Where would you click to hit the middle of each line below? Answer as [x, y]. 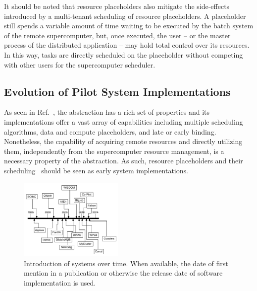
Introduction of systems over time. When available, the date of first [126, 263]
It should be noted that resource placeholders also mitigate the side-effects [117, 6]
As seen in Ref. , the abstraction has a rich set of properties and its [107, 112]
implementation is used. [60, 282]
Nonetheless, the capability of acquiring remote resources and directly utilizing [123, 141]
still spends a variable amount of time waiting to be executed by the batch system [129, 26]
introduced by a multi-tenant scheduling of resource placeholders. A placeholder [125, 16]
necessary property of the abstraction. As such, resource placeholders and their [124, 161]
